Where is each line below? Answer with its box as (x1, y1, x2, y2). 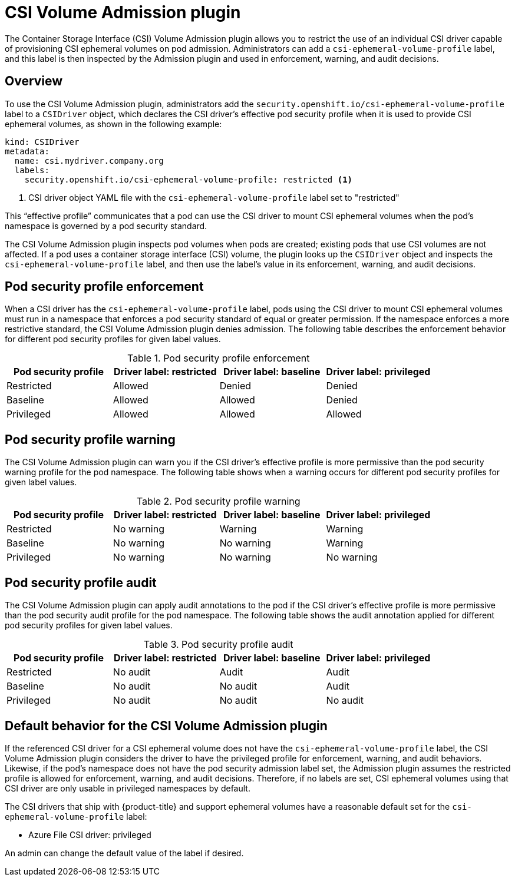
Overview (5, 74, 63, 89)
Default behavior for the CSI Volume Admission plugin (5, 718, 328, 733)
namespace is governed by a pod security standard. (5, 220, 207, 231)
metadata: (5, 146, 49, 156)
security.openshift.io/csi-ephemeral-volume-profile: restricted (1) (24, 174, 353, 184)
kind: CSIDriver (5, 137, 80, 147)
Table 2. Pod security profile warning (136, 495, 301, 508)
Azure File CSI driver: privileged (28, 829, 151, 840)
